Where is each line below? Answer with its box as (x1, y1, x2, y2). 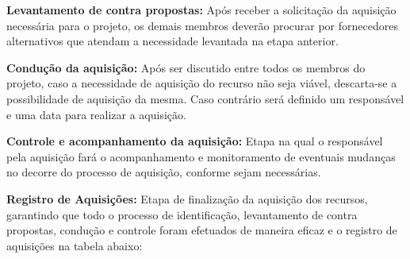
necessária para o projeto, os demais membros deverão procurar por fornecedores (6, 17, 398, 33)
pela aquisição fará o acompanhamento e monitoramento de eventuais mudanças (6, 148, 396, 164)
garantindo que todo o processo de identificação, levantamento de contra (6, 206, 358, 222)
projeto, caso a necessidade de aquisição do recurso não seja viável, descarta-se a (6, 75, 397, 91)
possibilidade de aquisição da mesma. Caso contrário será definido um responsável (6, 90, 404, 106)
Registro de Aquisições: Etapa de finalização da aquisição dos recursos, (6, 190, 368, 207)
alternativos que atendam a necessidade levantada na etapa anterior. (6, 33, 339, 49)
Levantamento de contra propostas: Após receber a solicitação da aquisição (6, 2, 397, 17)
